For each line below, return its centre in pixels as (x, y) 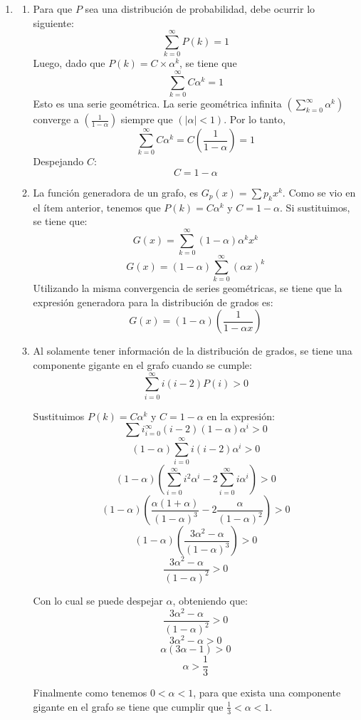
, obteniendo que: (210, 600)
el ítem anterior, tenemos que (97, 207)
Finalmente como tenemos (90, 693)
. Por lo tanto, (255, 119)
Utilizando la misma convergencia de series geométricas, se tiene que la (188, 288)
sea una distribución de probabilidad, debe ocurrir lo (200, 9)
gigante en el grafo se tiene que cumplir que (128, 706)
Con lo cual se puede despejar (98, 600)
